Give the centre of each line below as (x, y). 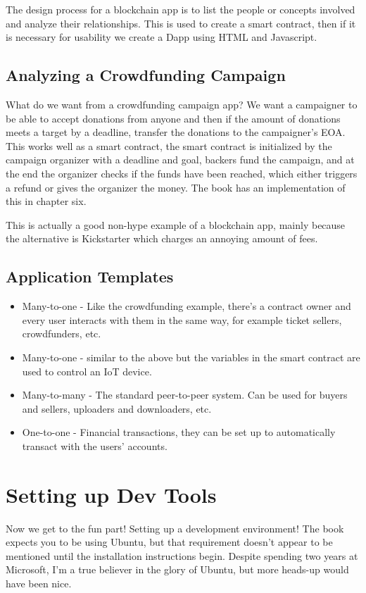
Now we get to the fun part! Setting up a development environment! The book (175, 528)
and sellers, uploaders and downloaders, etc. (117, 408)
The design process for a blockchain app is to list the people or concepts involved (181, 9)
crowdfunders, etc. (62, 333)
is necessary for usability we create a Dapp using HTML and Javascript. (162, 37)
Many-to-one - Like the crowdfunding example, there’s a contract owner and (187, 306)
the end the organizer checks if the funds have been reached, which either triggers (182, 173)
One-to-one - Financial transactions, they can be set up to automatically (179, 432)
